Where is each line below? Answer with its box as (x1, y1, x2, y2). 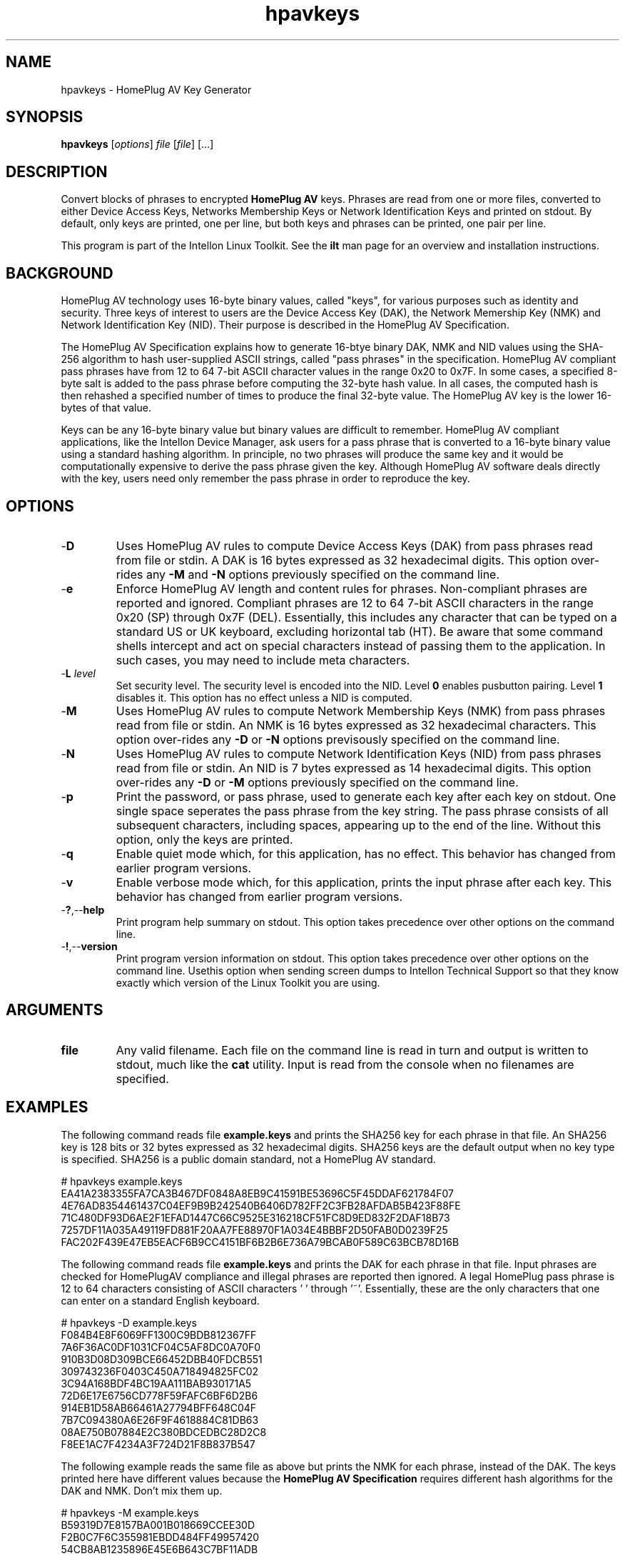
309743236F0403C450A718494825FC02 (61, 1365, 259, 1377)
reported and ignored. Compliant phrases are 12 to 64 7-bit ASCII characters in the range (116, 595, 594, 610)
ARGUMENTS (6, 1001, 103, 1019)
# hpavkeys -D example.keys (61, 1316, 197, 1329)
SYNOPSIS (6, 108, 83, 126)
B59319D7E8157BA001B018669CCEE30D (61, 1518, 255, 1531)
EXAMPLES (6, 1098, 88, 1117)
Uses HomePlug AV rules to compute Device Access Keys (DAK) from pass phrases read (116, 538, 593, 553)
